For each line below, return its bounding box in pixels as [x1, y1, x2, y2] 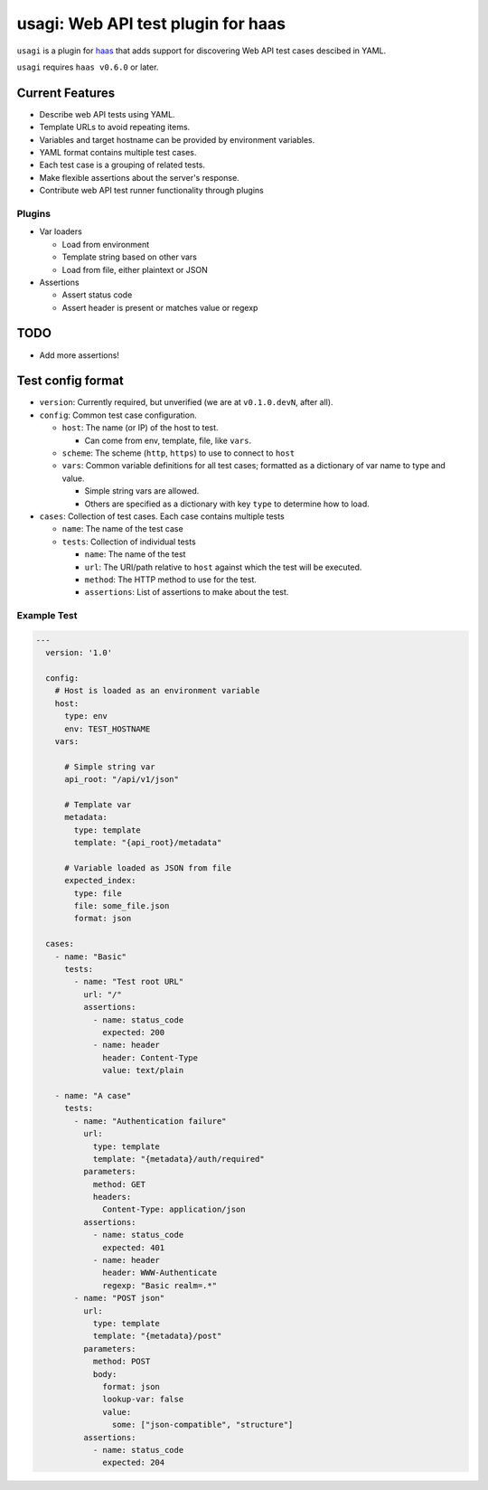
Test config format [16, 373, 124, 389]
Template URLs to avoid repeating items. [39, 122, 191, 133]
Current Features [16, 85, 116, 100]
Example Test [16, 609, 78, 622]
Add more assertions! [39, 349, 119, 361]
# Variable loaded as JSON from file [64, 863, 232, 872]
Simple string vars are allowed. [84, 486, 200, 496]
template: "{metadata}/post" [92, 1331, 222, 1342]
